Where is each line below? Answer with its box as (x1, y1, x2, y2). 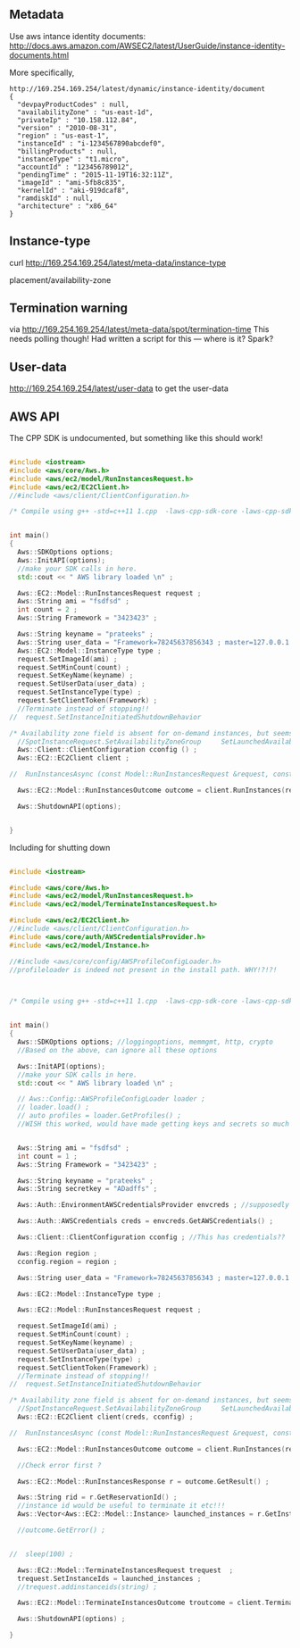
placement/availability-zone (9, 274, 112, 285)
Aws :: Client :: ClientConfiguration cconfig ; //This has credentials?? (17, 1233, 286, 1242)
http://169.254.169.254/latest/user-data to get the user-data (9, 383, 229, 394)
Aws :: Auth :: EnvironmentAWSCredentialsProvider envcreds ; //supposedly (17, 1201, 290, 1210)
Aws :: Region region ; (17, 1249, 98, 1258)
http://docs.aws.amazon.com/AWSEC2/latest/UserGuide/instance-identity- (9, 40, 286, 51)
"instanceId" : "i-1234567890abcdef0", (17, 138, 166, 148)
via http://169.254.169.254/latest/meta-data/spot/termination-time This (9, 324, 270, 335)
